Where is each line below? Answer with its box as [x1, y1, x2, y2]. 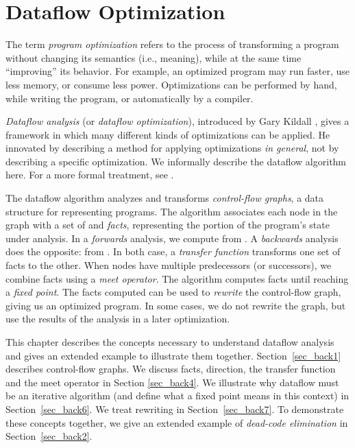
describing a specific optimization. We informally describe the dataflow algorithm [5, 154, 347, 168]
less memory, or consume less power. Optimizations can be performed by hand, [5, 77, 337, 91]
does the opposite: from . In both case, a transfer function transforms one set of [5, 244, 341, 259]
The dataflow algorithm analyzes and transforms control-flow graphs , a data [5, 191, 324, 205]
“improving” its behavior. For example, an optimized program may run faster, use [5, 64, 350, 78]
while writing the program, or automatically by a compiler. [5, 91, 254, 105]
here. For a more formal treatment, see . [5, 167, 174, 182]
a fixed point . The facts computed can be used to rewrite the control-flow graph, [5, 285, 341, 299]
